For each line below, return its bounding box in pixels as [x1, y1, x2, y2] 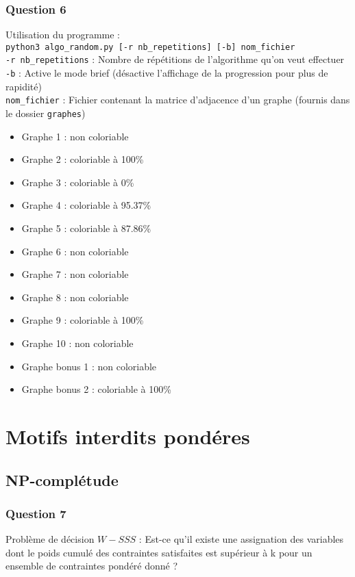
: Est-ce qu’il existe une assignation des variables [138, 532, 344, 546]
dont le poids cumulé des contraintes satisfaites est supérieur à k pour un [5, 545, 313, 559]
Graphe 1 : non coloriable [21, 129, 129, 143]
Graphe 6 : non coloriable [21, 244, 129, 258]
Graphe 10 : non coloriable [21, 336, 134, 350]
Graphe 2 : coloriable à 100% [21, 152, 144, 166]
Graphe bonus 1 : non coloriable [21, 359, 157, 373]
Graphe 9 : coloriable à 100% [21, 313, 144, 327]
